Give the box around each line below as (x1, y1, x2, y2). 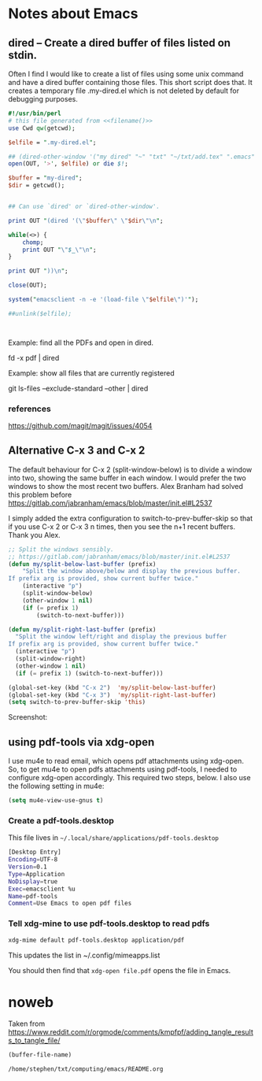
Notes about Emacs (8, 5, 138, 23)
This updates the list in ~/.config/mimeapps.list (8, 950, 161, 960)
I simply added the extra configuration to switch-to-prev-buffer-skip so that (8, 513, 253, 523)
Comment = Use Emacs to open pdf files (8, 899, 132, 908)
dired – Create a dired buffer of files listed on (8, 36, 231, 50)
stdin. (8, 48, 38, 61)
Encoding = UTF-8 (8, 856, 58, 864)
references (8, 403, 51, 414)
